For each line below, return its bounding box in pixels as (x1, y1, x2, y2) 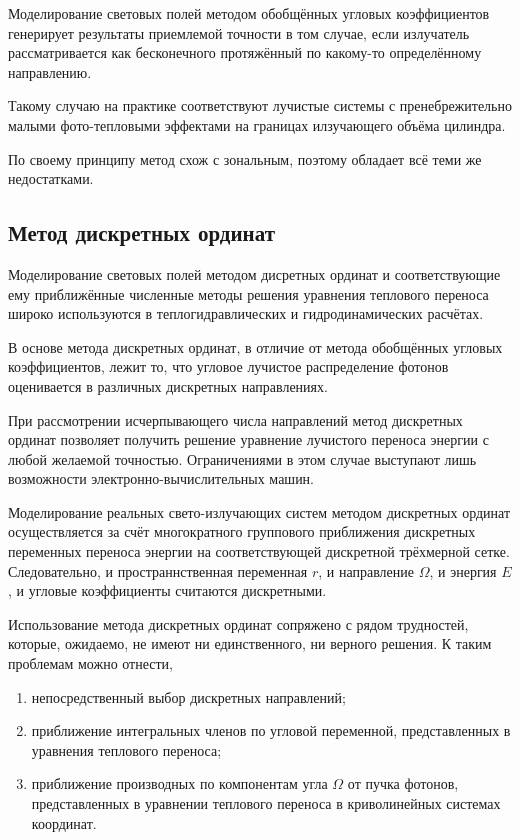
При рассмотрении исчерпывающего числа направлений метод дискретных (8, 409, 463, 430)
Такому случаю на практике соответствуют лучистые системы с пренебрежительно (8, 95, 512, 116)
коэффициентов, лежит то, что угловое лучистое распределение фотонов (8, 356, 449, 377)
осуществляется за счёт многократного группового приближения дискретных (8, 521, 476, 542)
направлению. (8, 61, 92, 82)
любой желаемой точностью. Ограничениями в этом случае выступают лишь (8, 448, 477, 469)
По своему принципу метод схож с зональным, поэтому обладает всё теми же (8, 148, 482, 169)
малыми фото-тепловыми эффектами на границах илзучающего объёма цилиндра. (8, 114, 506, 135)
